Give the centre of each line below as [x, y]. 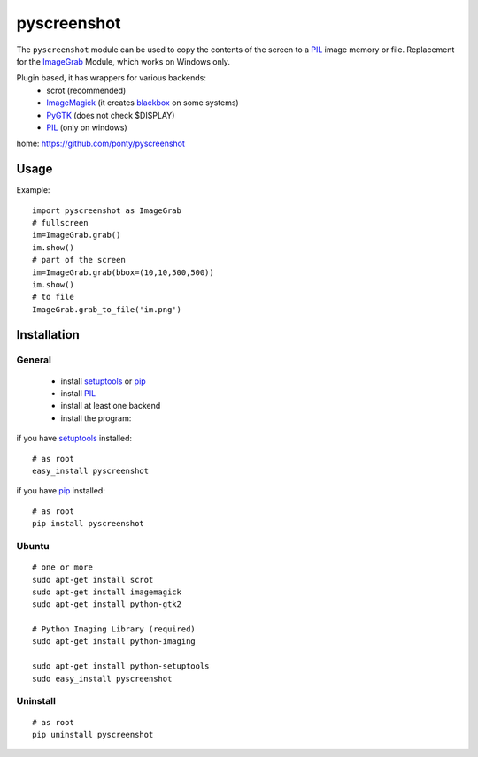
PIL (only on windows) [87, 127]
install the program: [96, 418]
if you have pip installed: [61, 491]
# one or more [62, 567]
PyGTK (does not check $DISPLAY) [111, 115]
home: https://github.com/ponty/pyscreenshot [101, 144]
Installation [48, 335]
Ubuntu [33, 546]
